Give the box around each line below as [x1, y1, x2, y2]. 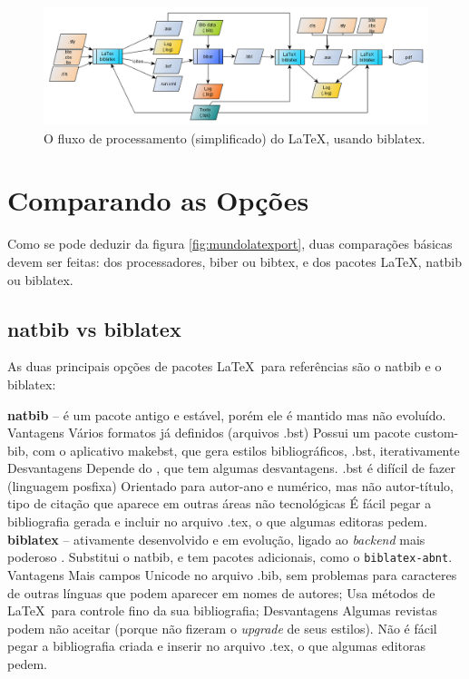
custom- [414, 423, 459, 442]
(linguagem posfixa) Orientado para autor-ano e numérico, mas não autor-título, [7, 476, 454, 495]
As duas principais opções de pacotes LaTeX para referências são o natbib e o [7, 357, 442, 376]
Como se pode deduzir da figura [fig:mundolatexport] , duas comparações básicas [7, 234, 453, 253]
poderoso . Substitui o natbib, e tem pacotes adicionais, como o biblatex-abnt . [7, 547, 453, 566]
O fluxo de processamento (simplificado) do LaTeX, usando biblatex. [44, 128, 425, 147]
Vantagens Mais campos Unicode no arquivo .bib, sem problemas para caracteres [7, 565, 457, 584]
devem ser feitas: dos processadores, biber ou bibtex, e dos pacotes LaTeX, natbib [7, 251, 463, 271]
